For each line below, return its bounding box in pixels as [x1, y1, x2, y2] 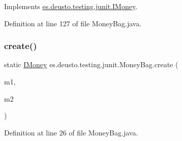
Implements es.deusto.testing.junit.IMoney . [4, 1, 138, 11]
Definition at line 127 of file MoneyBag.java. [4, 18, 142, 28]
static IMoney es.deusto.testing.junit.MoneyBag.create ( [4, 59, 178, 70]
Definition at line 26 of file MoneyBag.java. [4, 127, 138, 137]
